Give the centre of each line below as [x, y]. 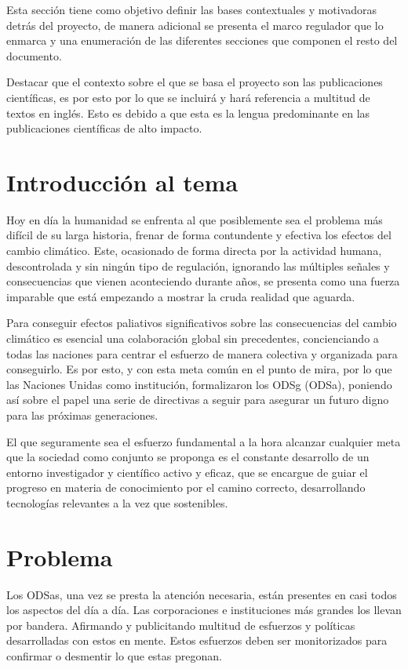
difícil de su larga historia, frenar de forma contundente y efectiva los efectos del [199, 235]
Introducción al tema [122, 182]
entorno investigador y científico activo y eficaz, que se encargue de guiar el [187, 472]
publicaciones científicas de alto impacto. [104, 128]
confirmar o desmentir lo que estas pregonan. [114, 656]
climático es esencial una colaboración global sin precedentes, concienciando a [193, 338]
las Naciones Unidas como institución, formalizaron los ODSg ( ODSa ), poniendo [199, 384]
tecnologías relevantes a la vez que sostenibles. [117, 502]
